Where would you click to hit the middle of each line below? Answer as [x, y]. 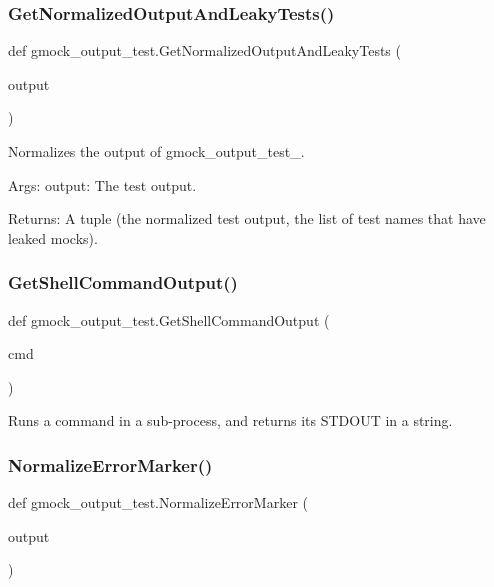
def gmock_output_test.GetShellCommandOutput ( [169, 319]
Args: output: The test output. [102, 184]
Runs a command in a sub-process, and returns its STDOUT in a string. [230, 420]
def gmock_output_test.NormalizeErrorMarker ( [158, 502]
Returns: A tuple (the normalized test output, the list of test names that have [247, 218]
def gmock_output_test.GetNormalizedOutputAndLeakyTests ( [204, 50]
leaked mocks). [53, 237]
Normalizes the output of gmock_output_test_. [156, 151]
